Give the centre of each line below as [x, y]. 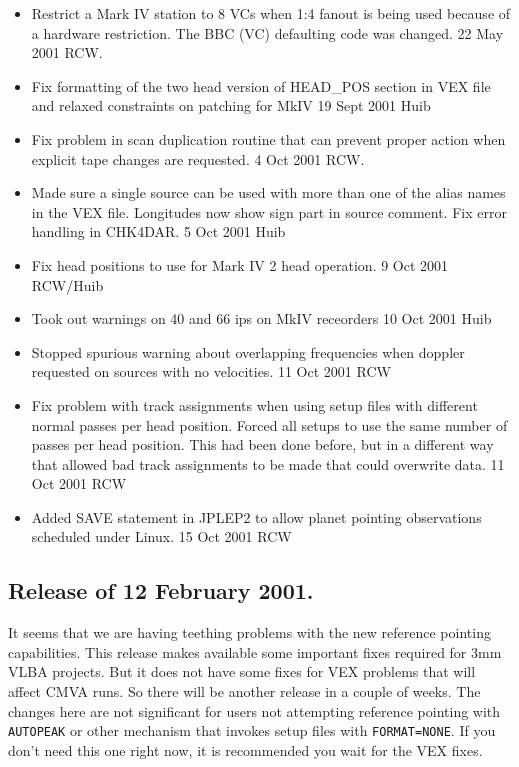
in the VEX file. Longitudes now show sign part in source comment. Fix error [269, 211]
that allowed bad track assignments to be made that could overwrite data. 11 [268, 463]
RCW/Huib [67, 284]
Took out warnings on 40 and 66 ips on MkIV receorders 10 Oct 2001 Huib [261, 318]
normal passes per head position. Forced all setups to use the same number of [269, 424]
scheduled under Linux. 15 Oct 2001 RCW [161, 536]
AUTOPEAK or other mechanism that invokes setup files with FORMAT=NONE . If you [252, 730]
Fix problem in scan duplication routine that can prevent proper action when [268, 138]
